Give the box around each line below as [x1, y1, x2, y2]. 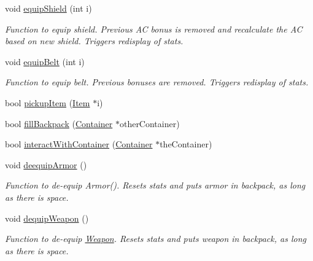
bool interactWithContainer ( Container [5, 138, 153, 150]
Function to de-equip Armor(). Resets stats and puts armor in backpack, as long [5, 179, 306, 192]
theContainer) [160, 138, 212, 150]
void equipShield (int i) [5, 2, 92, 14]
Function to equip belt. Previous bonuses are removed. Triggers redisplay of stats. [5, 76, 309, 88]
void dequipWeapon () [5, 211, 89, 224]
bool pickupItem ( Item [5, 96, 90, 109]
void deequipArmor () [5, 158, 87, 171]
